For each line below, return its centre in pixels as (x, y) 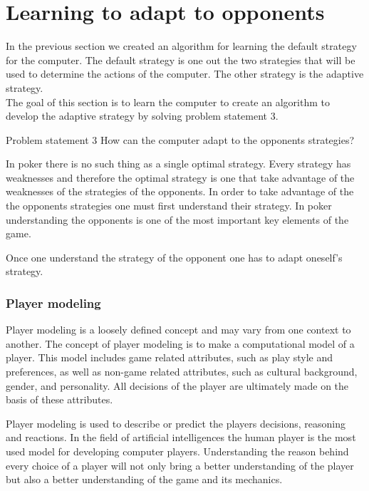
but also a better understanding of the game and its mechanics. (144, 479)
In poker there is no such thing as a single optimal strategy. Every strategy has (178, 164)
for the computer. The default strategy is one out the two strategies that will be (181, 60)
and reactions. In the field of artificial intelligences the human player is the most (181, 437)
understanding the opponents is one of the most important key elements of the (177, 219)
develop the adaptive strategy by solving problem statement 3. (142, 116)
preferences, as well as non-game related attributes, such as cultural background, (182, 372)
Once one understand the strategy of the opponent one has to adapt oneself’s (174, 257)
